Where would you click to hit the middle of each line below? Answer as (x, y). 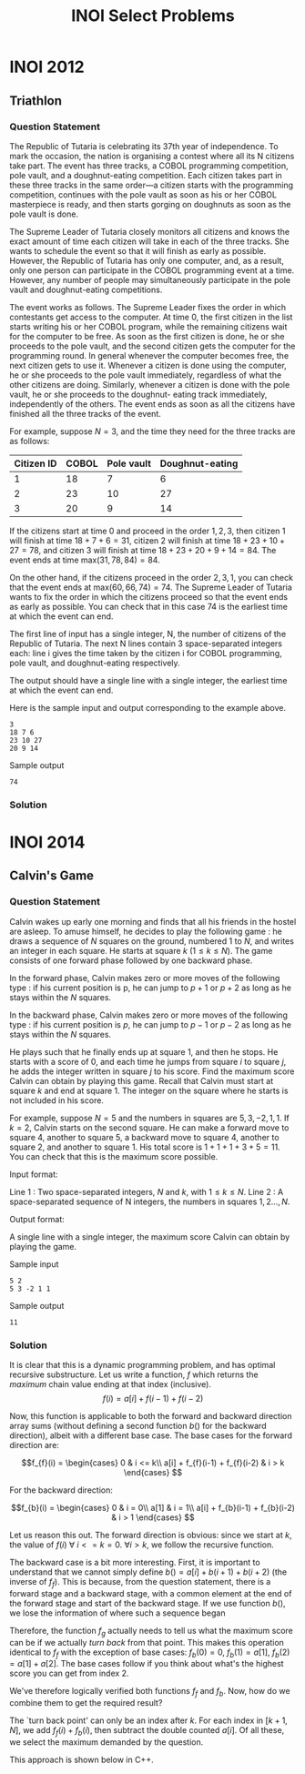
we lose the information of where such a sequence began (117, 1613)
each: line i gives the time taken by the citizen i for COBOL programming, (146, 653)
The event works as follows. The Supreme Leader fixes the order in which (148, 307)
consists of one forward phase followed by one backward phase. (131, 960)
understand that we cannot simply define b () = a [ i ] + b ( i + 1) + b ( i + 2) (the (148, 1572)
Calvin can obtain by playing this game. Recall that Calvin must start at (142, 1080)
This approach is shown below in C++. (81, 1759)
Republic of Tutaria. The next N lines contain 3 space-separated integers (146, 644)
